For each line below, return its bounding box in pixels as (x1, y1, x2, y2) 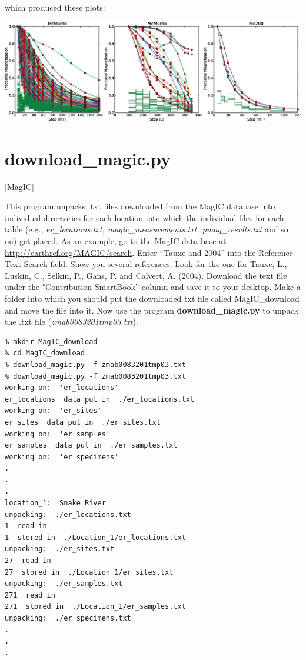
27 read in (5, 556, 51, 565)
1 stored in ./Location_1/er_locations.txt (5, 533, 186, 542)
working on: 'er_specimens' (5, 452, 119, 461)
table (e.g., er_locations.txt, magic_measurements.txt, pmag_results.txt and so (5, 223, 288, 235)
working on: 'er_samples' (5, 429, 110, 438)
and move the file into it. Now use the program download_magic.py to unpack (5, 304, 298, 316)
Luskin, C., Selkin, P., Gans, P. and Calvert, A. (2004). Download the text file (5, 269, 287, 281)
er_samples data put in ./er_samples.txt (5, 441, 178, 450)
